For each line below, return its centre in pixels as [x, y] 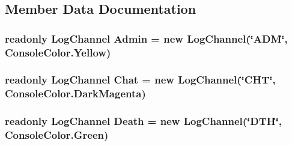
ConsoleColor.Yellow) [58, 52]
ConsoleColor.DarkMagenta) [75, 93]
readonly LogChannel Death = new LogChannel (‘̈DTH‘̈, [143, 121]
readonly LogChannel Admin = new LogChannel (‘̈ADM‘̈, [146, 38]
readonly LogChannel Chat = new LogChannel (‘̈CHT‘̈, [140, 80]
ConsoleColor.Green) [57, 135]
